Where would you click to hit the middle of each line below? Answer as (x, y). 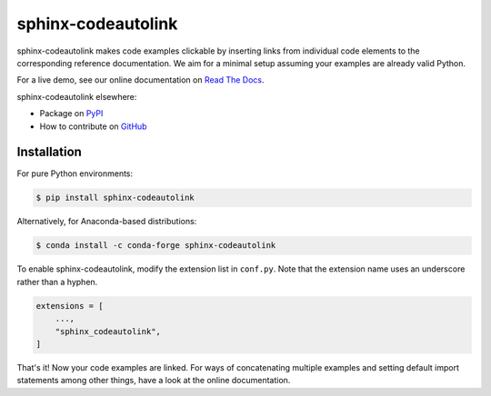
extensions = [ (70, 306)
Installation (49, 152)
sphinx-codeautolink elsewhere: (77, 96)
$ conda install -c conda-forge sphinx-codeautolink (156, 246)
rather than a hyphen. (57, 282)
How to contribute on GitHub (93, 126)
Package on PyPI (71, 114)
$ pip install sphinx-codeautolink (115, 198)
